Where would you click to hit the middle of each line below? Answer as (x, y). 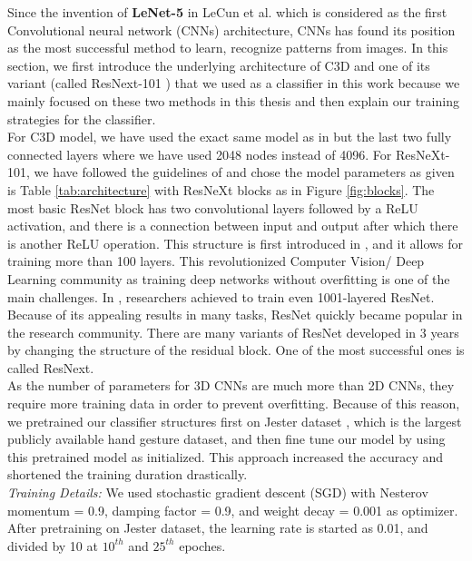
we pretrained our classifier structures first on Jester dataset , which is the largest (235, 421)
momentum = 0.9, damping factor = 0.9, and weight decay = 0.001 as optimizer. (233, 510)
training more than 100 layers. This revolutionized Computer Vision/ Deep (216, 261)
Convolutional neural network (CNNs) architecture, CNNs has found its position (231, 30)
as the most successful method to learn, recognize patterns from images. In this (228, 48)
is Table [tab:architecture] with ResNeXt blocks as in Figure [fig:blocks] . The (221, 189)
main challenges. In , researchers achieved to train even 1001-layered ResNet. (221, 296)
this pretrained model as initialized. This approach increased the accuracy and (226, 456)
